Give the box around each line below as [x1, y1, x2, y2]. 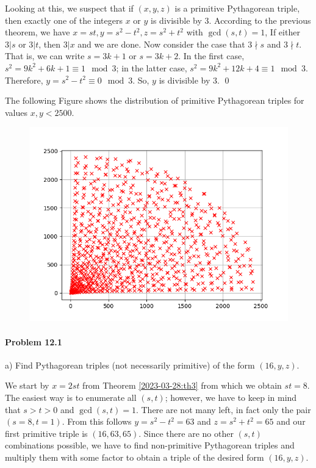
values [5, 106, 28, 118]
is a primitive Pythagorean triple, [174, 2, 300, 14]
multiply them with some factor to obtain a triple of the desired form [5, 450, 264, 463]
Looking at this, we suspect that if [5, 2, 134, 14]
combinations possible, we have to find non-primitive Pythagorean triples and [5, 439, 295, 452]
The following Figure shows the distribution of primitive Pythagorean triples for [5, 94, 304, 107]
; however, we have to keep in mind [165, 391, 297, 403]
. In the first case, [178, 49, 245, 62]
